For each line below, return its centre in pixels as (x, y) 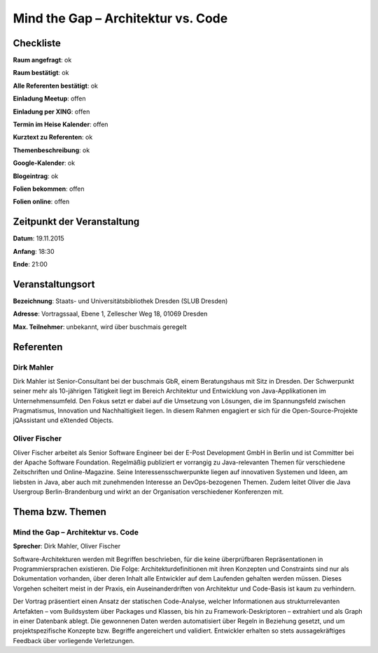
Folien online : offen (41, 202)
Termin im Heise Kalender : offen (61, 124)
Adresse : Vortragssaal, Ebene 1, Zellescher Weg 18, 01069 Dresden (110, 314)
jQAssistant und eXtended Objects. (63, 420)
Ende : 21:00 (30, 264)
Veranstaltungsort (54, 284)
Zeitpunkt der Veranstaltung (76, 222)
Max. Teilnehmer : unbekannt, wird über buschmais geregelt (100, 327)
